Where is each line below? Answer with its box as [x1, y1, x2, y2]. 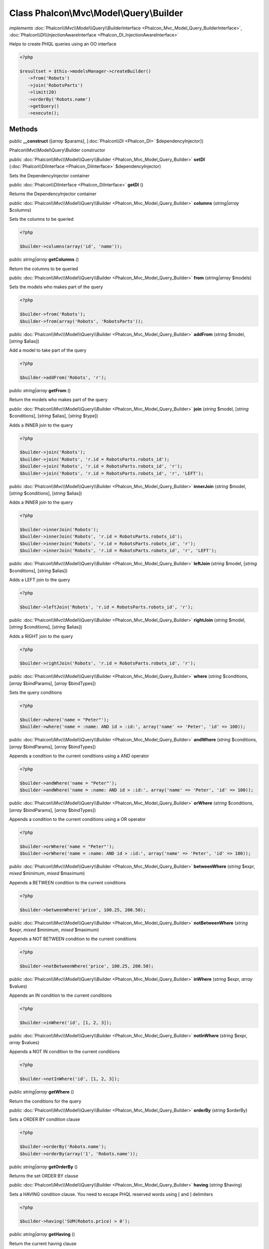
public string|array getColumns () [9, 256, 79, 262]
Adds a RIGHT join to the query [9, 633, 73, 639]
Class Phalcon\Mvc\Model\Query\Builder [9, 7, 183, 18]
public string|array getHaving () [9, 1232, 75, 1238]
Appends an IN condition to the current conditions [9, 992, 112, 998]
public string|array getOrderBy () [9, 1164, 78, 1170]
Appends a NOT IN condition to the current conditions [9, 1049, 120, 1055]
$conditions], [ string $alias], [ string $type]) [9, 413, 98, 419]
